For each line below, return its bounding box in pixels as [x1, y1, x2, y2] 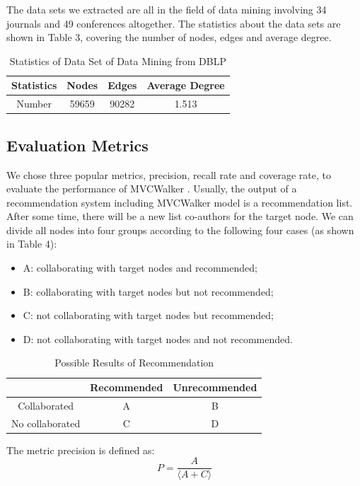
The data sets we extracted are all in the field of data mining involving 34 [6, 2, 327, 16]
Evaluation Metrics [6, 134, 149, 156]
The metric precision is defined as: [6, 442, 155, 457]
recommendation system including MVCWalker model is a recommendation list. [6, 195, 353, 209]
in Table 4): [6, 236, 57, 251]
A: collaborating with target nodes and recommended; [23, 260, 257, 275]
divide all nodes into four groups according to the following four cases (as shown [6, 222, 354, 237]
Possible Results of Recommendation [54, 355, 214, 370]
